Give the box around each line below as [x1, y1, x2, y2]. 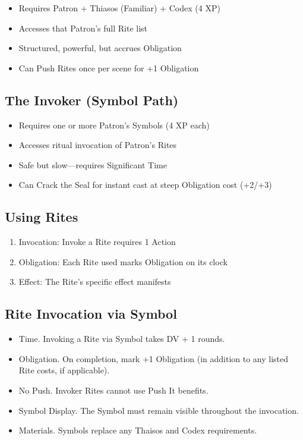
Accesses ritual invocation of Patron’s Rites [18, 139, 177, 151]
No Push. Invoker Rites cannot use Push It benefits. [18, 384, 209, 396]
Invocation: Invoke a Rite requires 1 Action [18, 235, 176, 248]
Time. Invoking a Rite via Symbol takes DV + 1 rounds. [18, 332, 225, 345]
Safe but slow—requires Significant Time [18, 158, 167, 171]
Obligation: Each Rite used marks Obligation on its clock [18, 255, 228, 268]
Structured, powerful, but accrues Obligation [18, 42, 182, 54]
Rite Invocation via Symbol [5, 304, 177, 323]
